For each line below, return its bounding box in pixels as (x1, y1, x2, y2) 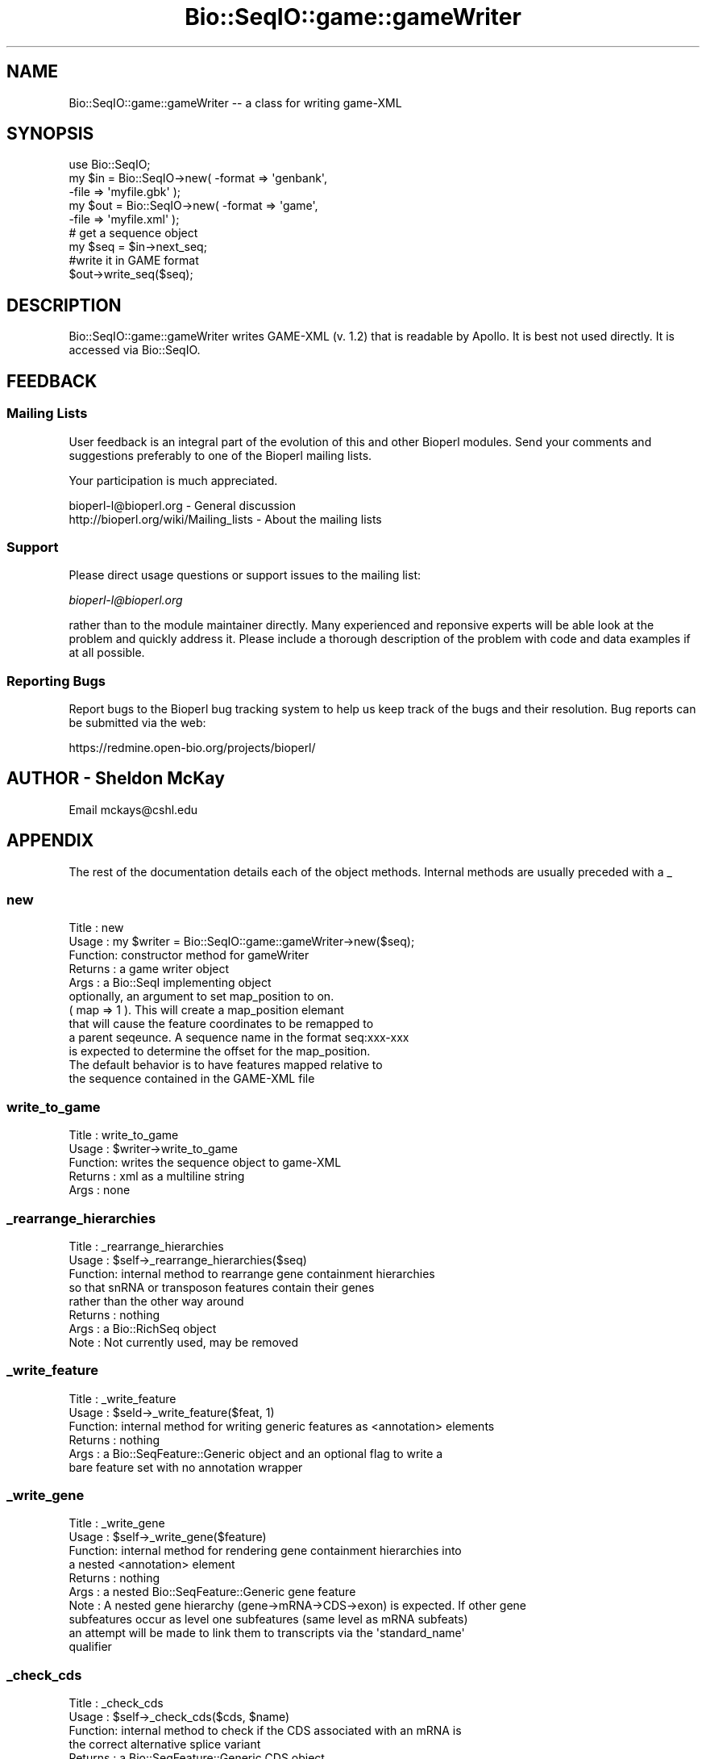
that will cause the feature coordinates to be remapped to (69, 1017, 374, 1031)
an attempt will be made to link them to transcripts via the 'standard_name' (69, 1626, 465, 1640)
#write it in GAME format (69, 253, 199, 268)
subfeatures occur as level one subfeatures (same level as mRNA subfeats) (69, 1612, 468, 1627)
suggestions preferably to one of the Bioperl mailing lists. (69, 448, 372, 462)
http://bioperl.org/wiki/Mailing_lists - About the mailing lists (69, 512, 382, 526)
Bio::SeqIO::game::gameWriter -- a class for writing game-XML (69, 95, 402, 110)
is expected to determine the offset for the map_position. (69, 1044, 371, 1059)
